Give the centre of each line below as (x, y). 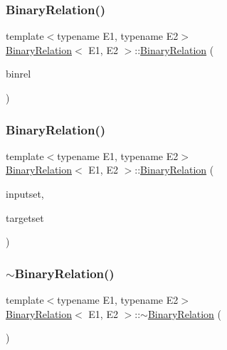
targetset (25, 217)
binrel (19, 74)
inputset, (25, 193)
